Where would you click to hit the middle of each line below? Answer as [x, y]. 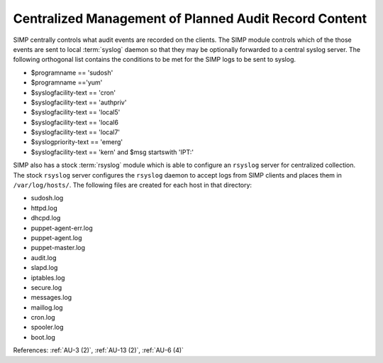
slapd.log [44, 268]
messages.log [51, 298]
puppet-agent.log [56, 237]
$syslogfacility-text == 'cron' [73, 92]
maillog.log [47, 307]
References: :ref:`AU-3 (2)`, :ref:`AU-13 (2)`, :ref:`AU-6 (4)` [99, 350]
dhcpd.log [46, 218]
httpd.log [44, 208]
